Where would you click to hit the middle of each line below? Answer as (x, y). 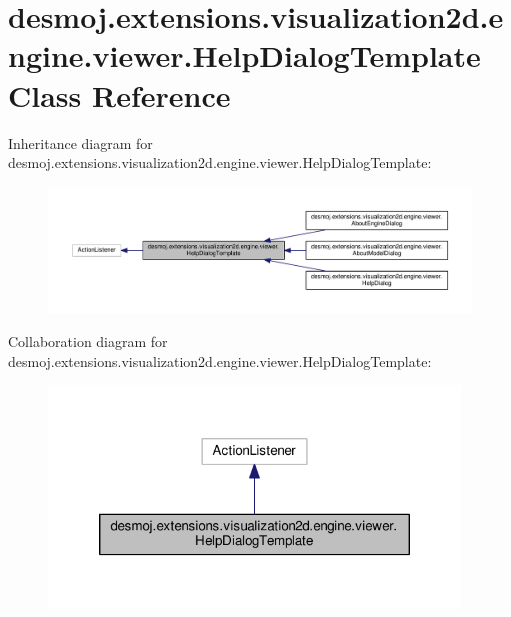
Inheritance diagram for (80, 142)
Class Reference (119, 94)
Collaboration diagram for (88, 341)
